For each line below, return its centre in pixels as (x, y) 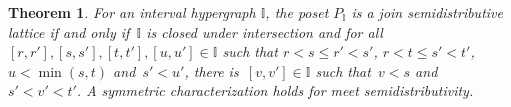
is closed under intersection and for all (264, 31)
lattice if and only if (69, 31)
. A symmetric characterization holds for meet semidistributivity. (275, 90)
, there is (211, 70)
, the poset (297, 12)
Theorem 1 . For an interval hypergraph (132, 12)
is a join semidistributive (427, 12)
